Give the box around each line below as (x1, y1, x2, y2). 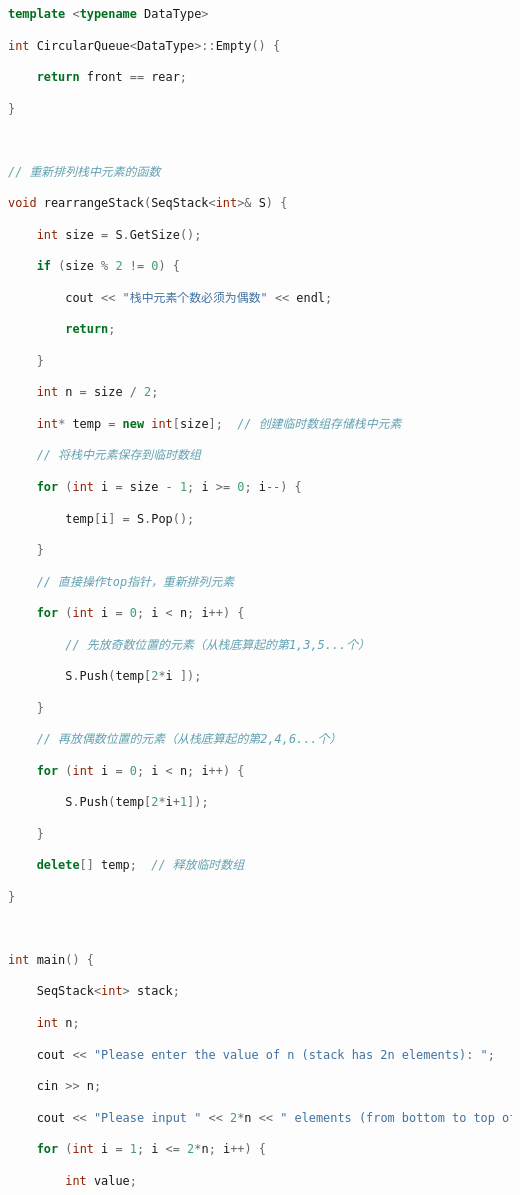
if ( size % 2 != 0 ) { (36, 259, 180, 274)
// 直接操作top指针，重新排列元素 (36, 574, 235, 589)
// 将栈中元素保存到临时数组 (36, 448, 201, 463)
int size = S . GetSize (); (36, 227, 202, 242)
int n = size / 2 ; (36, 385, 159, 400)
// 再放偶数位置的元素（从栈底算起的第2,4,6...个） (36, 732, 342, 747)
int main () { (8, 952, 94, 967)
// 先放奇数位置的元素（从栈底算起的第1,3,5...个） (65, 637, 370, 652)
